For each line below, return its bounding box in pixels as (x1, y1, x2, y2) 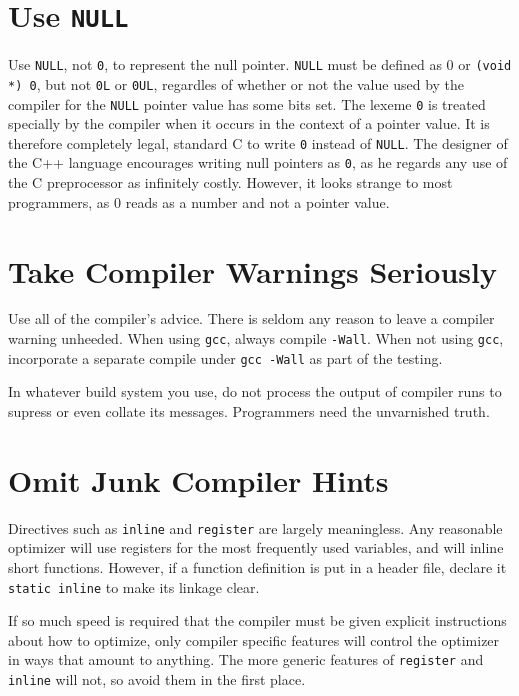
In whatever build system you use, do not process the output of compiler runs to (8, 381, 502, 402)
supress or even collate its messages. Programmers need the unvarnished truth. (8, 400, 490, 421)
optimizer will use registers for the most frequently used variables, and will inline (8, 537, 504, 558)
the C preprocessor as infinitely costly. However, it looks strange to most (8, 172, 453, 193)
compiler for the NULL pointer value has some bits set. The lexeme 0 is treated (8, 93, 486, 114)
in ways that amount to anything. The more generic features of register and (8, 649, 484, 670)
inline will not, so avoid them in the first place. (8, 669, 306, 689)
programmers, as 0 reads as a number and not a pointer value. (8, 191, 390, 212)
